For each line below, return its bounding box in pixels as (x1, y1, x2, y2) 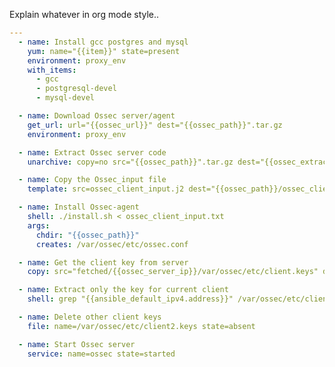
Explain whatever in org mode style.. (9, 9, 160, 20)
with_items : (27, 65, 77, 75)
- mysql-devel (35, 93, 96, 103)
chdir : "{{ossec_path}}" (35, 230, 140, 240)
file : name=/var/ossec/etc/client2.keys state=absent (27, 321, 256, 331)
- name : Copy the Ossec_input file (18, 175, 167, 185)
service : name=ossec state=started (27, 349, 176, 359)
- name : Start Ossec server (18, 339, 136, 349)
